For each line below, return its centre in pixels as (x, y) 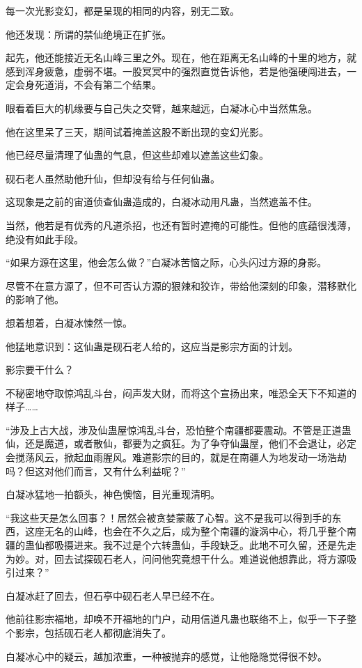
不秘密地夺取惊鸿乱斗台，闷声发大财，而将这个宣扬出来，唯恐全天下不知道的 (181, 393)
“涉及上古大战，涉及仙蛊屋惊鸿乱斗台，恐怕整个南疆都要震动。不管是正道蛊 (179, 429)
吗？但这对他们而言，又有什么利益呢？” (96, 471)
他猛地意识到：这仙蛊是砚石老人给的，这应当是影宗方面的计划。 (152, 346)
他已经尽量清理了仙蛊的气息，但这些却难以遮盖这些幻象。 (137, 155)
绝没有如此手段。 (45, 239)
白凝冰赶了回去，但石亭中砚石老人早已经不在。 (113, 595)
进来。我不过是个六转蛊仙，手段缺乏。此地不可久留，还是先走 (215, 545)
